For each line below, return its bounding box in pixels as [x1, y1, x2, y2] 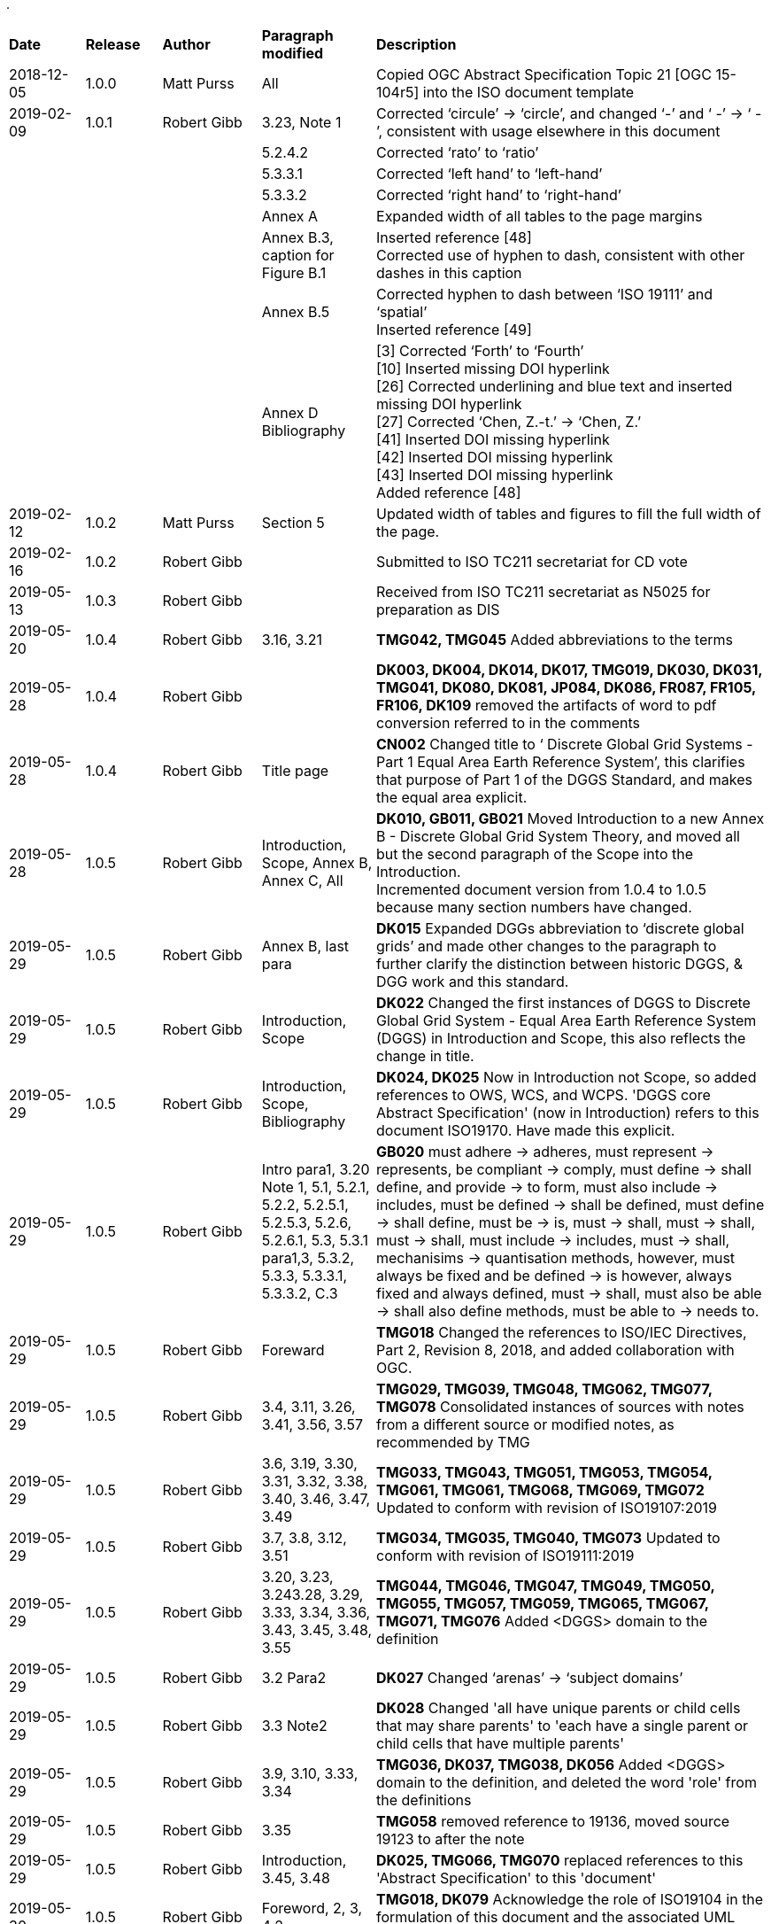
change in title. [376, 1047, 474, 1065]
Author [162, 35, 211, 53]
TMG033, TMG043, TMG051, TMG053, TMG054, [376, 1463, 713, 1481]
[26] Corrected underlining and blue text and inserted [376, 377, 733, 395]
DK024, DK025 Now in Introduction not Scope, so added [376, 1068, 757, 1086]
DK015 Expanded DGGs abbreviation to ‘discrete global [376, 919, 744, 937]
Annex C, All [261, 872, 343, 889]
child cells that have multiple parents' [376, 1734, 624, 1752]
